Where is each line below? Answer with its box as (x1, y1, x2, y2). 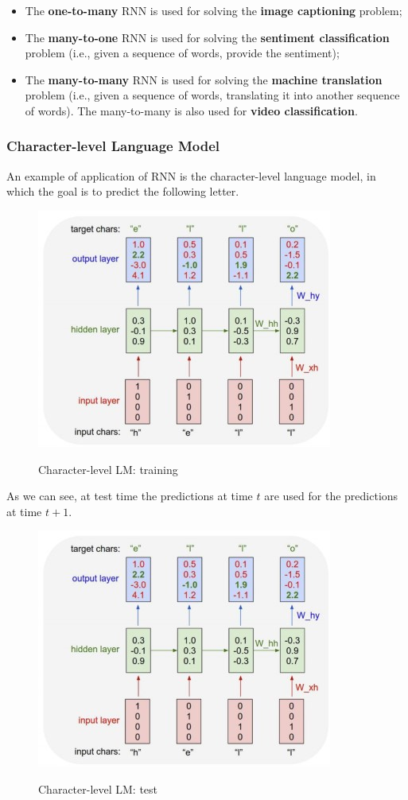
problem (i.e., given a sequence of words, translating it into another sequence (25, 87, 400, 103)
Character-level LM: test (38, 780, 158, 797)
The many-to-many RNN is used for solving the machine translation (25, 71, 383, 87)
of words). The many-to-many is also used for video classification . (25, 102, 358, 118)
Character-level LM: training (38, 460, 178, 477)
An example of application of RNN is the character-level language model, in (6, 167, 376, 184)
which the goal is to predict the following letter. (6, 183, 239, 200)
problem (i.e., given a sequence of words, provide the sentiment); (25, 45, 340, 61)
